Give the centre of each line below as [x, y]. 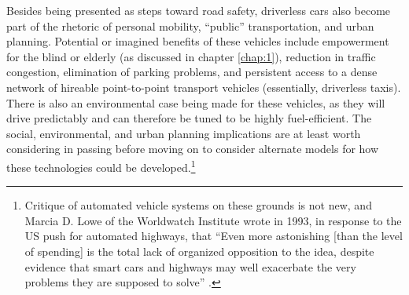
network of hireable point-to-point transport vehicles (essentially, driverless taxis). [204, 87]
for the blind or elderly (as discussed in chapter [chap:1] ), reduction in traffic [191, 56]
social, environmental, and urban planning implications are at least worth [184, 133]
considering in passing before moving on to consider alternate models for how [193, 149]
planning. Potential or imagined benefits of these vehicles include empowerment [198, 41]
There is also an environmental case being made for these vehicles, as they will [196, 102]
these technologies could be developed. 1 [101, 166]
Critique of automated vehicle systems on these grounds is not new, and [198, 205]
